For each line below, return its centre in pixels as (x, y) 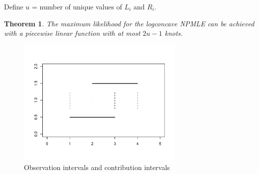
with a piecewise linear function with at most (72, 33)
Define (14, 6)
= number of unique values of (77, 6)
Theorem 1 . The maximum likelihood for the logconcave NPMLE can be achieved (129, 23)
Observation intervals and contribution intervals (97, 167)
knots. (174, 33)
